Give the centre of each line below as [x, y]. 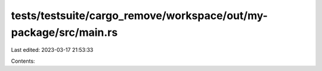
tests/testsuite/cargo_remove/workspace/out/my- [140, 16]
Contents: [23, 61]
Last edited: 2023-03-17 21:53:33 [52, 50]
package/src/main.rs [64, 32]
